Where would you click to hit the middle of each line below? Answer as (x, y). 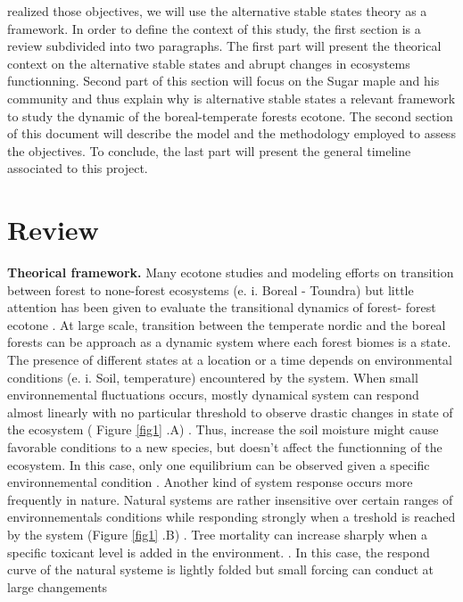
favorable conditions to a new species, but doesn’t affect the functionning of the (225, 447)
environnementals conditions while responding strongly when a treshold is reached (231, 517)
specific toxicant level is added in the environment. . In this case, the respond (219, 552)
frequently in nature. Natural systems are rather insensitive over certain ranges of (230, 499)
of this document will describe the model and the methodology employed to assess (231, 133)
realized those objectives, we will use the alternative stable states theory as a (217, 11)
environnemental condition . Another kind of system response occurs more (210, 482)
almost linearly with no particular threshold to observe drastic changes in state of (230, 412)
